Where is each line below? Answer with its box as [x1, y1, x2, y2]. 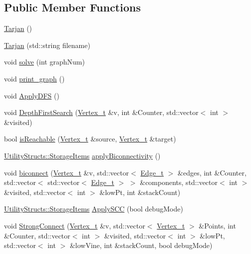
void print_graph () [4, 73, 65, 83]
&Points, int [199, 220, 236, 230]
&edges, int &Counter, [178, 167, 247, 177]
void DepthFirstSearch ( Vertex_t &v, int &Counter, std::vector [4, 107, 199, 117]
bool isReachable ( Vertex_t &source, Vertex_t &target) [4, 133, 176, 144]
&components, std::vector [140, 177, 218, 187]
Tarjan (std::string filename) [4, 39, 90, 50]
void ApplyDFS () [4, 90, 59, 100]
